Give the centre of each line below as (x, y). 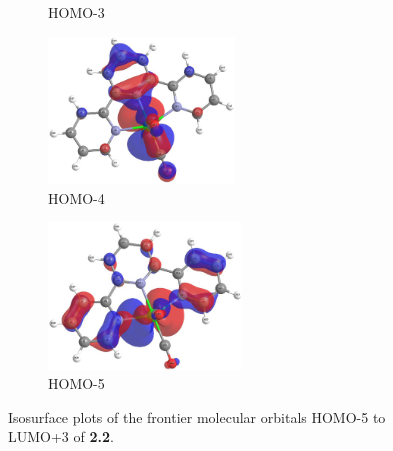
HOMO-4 (76, 197)
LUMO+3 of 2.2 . (61, 436)
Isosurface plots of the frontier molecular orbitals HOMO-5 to (197, 416)
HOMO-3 (76, 12)
